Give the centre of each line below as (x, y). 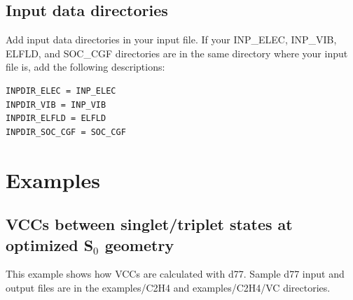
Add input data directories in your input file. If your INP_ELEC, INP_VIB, (171, 40)
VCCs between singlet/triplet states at (149, 224)
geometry (139, 244)
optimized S (50, 244)
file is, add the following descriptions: (85, 67)
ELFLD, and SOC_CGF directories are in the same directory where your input (177, 53)
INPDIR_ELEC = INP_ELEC (61, 91)
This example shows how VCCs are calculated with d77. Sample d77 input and (175, 274)
